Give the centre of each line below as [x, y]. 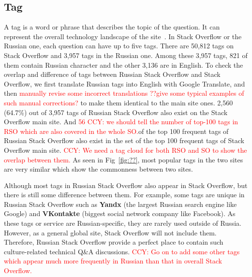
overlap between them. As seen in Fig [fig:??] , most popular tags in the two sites [124, 159]
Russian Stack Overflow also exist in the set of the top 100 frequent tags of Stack [124, 140]
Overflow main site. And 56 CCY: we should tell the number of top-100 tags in [121, 122]
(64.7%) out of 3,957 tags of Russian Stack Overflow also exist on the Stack [116, 112]
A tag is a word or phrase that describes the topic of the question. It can [112, 27]
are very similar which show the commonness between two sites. [98, 169]
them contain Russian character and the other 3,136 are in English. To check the [124, 65]
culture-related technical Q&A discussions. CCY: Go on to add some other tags [122, 251]
